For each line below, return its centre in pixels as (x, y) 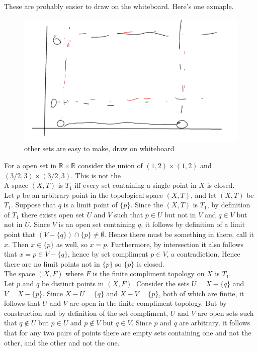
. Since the (147, 205)
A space (16, 185)
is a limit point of (91, 205)
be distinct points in (73, 283)
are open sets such (226, 313)
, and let (204, 195)
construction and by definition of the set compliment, (86, 313)
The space (20, 273)
